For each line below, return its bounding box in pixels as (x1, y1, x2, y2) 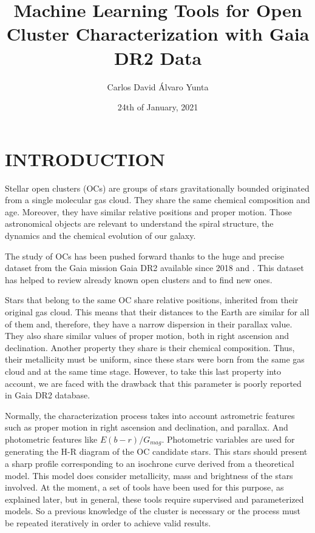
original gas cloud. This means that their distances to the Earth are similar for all (5, 305, 310, 318)
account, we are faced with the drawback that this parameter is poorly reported (5, 377, 302, 389)
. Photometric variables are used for (161, 432, 295, 445)
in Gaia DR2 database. (5, 389, 90, 401)
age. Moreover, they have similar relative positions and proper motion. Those (5, 205, 292, 218)
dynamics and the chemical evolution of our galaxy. (5, 229, 196, 241)
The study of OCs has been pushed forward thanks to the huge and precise (5, 249, 284, 262)
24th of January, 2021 (117, 101, 198, 113)
